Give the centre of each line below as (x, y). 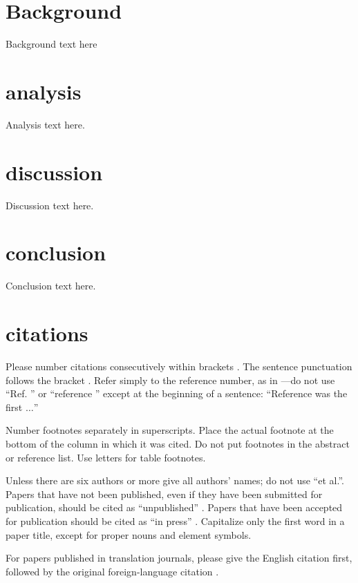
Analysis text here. (45, 124)
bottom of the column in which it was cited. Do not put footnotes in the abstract (178, 443)
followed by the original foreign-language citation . (112, 571)
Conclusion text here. (51, 286)
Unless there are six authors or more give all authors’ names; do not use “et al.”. (175, 480)
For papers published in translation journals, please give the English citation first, (179, 558)
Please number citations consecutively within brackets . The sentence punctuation (179, 366)
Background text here (51, 44)
